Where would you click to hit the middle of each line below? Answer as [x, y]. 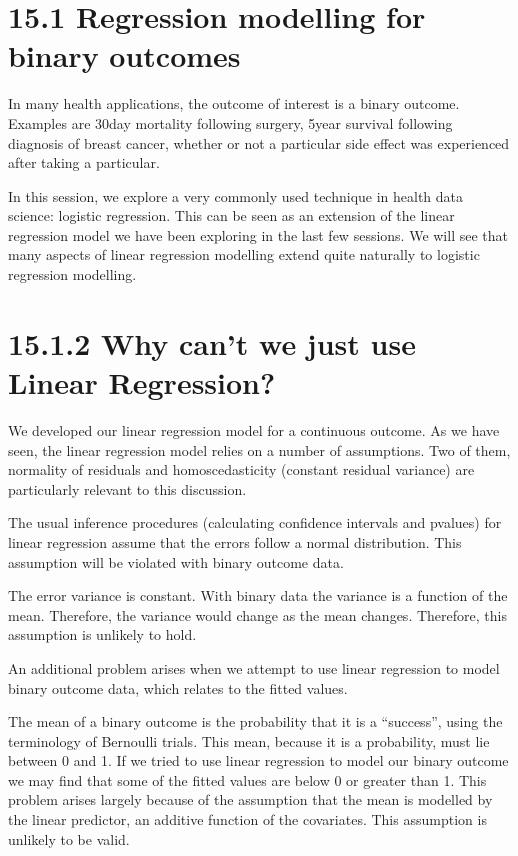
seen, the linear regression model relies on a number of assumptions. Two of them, [259, 449]
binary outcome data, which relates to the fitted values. [178, 687]
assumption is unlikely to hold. [102, 634]
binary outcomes [124, 55]
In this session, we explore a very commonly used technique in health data [236, 195]
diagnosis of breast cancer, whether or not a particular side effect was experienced [259, 142]
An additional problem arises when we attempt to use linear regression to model [254, 667]
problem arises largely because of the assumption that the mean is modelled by [250, 799]
